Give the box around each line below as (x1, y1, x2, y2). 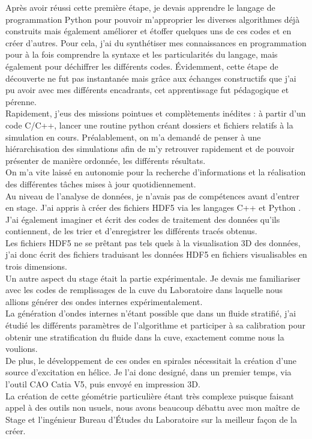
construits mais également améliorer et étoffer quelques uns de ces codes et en (5, 25, 292, 37)
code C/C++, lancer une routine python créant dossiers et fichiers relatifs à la (5, 118, 293, 131)
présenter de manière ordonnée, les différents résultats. (5, 154, 206, 166)
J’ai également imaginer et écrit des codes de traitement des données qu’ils (5, 213, 280, 225)
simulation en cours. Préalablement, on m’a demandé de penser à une (5, 130, 261, 143)
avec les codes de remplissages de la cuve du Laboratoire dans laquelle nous (5, 283, 283, 296)
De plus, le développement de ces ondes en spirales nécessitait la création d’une (5, 354, 296, 366)
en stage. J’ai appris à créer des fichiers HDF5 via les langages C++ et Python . (5, 201, 301, 214)
